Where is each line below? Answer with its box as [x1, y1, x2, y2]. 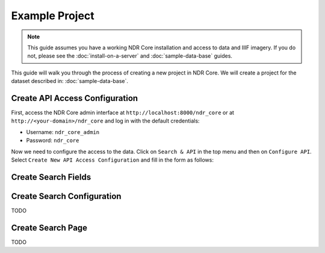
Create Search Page [11, 222, 87, 233]
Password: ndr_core [26, 137, 79, 144]
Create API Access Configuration [11, 93, 138, 103]
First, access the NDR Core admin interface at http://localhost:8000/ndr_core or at [11, 109, 235, 117]
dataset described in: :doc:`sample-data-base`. [11, 78, 129, 85]
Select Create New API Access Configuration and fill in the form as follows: [11, 156, 214, 163]
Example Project [11, 9, 94, 22]
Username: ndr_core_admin [26, 128, 100, 135]
